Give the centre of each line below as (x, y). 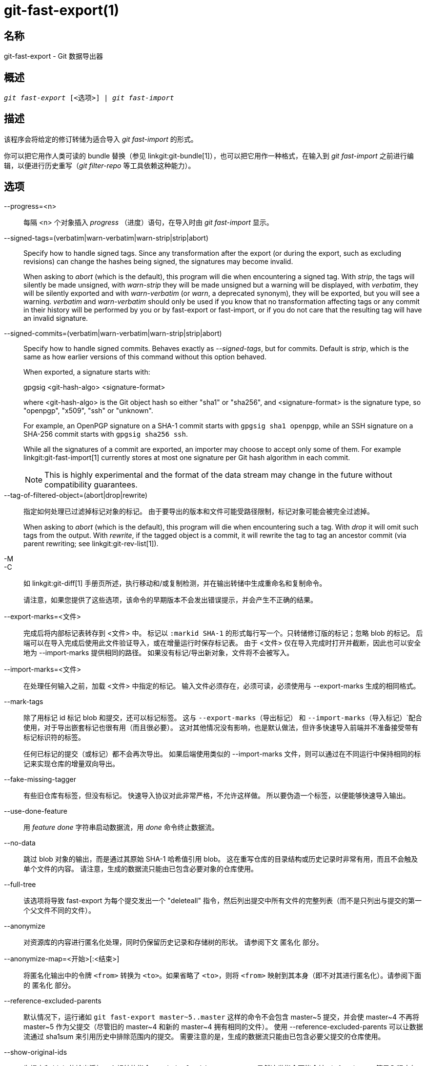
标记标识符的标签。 (54, 737)
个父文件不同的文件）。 (59, 910)
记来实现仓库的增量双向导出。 (71, 763)
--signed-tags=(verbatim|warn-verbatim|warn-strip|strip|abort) (106, 238)
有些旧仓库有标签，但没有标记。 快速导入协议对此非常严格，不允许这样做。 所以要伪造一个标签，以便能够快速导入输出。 (217, 795)
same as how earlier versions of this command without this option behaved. (145, 356)
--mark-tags (24, 701)
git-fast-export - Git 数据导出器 (53, 56)
